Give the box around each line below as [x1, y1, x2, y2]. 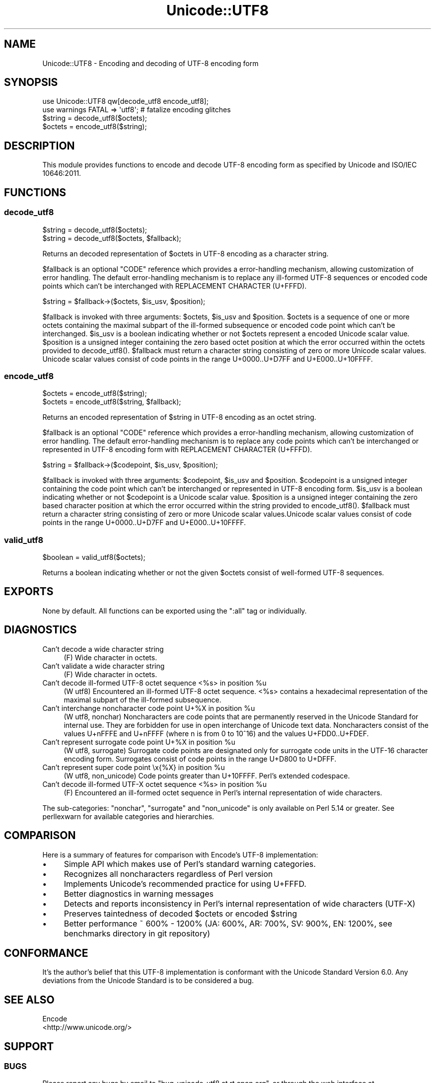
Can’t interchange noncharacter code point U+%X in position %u [42, 703, 255, 712]
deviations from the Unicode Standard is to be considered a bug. [42, 976, 254, 985]
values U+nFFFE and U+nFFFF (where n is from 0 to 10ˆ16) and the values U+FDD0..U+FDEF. [64, 729, 369, 738]
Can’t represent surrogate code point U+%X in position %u [42, 737, 235, 746]
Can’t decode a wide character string [42, 644, 164, 653]
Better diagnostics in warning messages [64, 888, 214, 899]
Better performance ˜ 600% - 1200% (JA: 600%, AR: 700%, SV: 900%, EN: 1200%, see [64, 918, 392, 928]
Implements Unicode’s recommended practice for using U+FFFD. [64, 878, 306, 889]
